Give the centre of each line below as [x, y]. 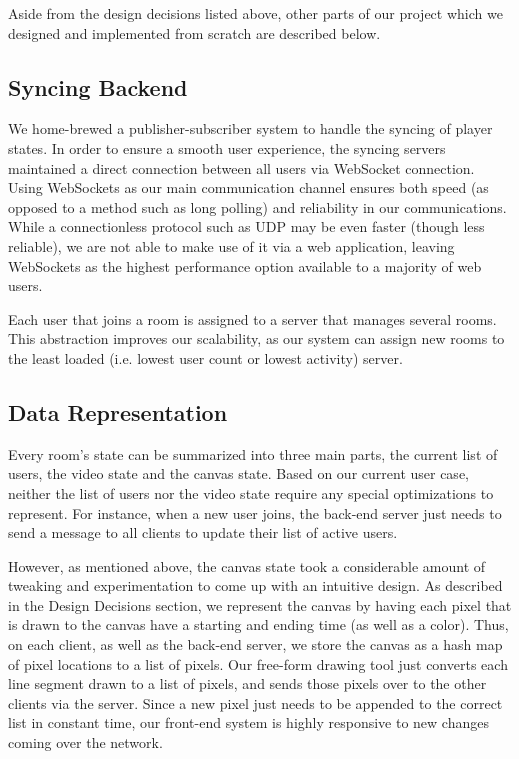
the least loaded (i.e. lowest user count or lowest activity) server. [205, 357]
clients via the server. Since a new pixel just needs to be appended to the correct [255, 702]
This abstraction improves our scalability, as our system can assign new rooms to [256, 338]
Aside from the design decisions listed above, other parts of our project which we [255, 13]
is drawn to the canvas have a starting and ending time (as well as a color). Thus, [258, 624]
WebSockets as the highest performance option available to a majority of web [245, 265]
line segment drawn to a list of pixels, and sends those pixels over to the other [247, 683]
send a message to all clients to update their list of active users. [203, 532]
